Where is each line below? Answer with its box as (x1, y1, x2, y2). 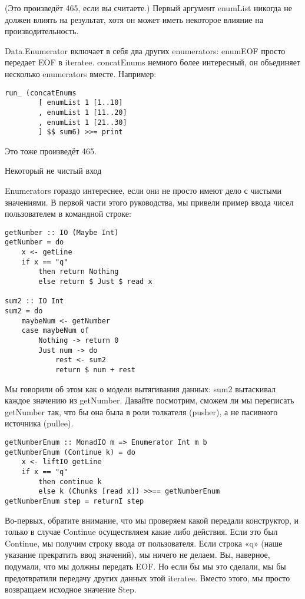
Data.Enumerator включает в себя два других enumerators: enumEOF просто (5, 44, 286, 57)
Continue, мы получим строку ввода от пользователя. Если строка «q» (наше (5, 537, 283, 549)
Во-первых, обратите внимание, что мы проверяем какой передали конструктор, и (5, 514, 299, 526)
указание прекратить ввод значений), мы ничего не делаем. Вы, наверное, (5, 548, 270, 561)
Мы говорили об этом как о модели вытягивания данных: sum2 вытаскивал (5, 382, 276, 395)
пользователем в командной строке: (5, 207, 131, 220)
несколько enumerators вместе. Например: (5, 67, 157, 80)
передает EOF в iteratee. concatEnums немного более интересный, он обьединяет (5, 56, 300, 68)
